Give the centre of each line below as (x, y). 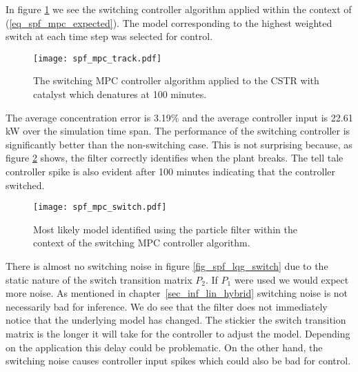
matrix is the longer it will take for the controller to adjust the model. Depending (178, 333)
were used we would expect (291, 279)
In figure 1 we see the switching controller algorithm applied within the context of (179, 9)
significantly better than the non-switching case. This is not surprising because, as (179, 144)
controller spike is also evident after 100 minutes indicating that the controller (171, 171)
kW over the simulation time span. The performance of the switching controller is (178, 131)
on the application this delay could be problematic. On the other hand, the (164, 347)
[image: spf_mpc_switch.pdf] (100, 207)
